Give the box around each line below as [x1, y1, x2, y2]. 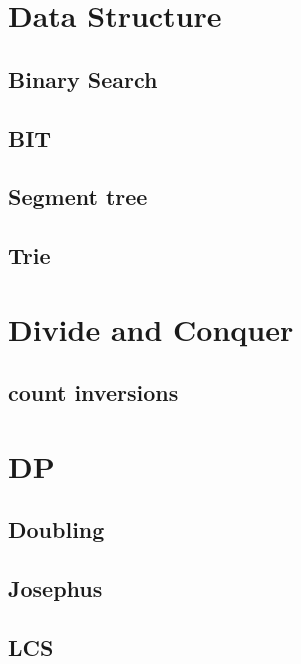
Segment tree [8, 181, 148, 212]
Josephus [8, 573, 103, 604]
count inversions [8, 377, 179, 408]
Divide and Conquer [8, 308, 294, 349]
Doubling [8, 514, 105, 545]
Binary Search [8, 63, 158, 94]
